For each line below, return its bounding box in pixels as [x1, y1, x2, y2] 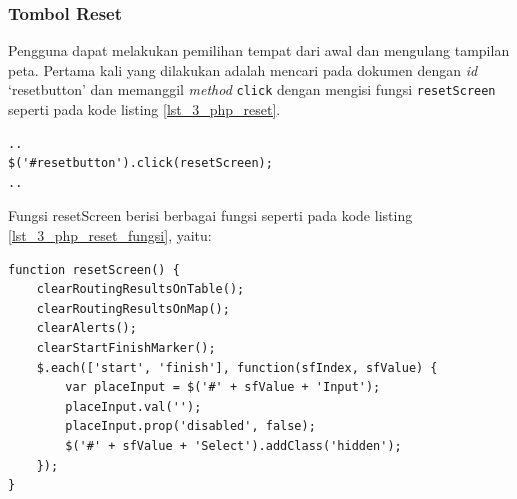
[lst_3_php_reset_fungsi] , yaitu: [8, 225, 212, 246]
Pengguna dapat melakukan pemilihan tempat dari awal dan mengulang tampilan [8, 40, 510, 61]
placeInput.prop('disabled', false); [65, 419, 316, 434]
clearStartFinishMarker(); [36, 341, 216, 355]
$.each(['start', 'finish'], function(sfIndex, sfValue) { [36, 360, 438, 375]
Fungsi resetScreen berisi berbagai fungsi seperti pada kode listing [8, 205, 413, 226]
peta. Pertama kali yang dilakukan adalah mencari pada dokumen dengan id [8, 59, 478, 80]
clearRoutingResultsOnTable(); [36, 282, 245, 297]
